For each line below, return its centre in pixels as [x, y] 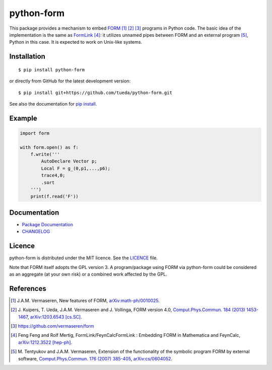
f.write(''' [45, 154]
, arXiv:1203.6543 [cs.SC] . [55, 317]
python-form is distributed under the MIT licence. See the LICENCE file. [84, 258]
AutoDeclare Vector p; [69, 161]
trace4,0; [53, 175]
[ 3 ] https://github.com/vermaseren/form [52, 326]
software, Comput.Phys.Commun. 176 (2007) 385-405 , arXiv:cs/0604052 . [95, 358]
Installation [27, 57]
